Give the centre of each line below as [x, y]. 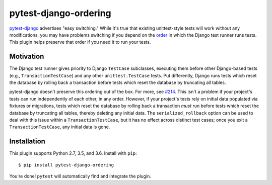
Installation [27, 142]
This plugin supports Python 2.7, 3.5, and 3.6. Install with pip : [73, 153]
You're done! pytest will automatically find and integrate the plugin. [80, 176]
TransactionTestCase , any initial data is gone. [60, 127]
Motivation [27, 57]
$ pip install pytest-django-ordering [66, 165]
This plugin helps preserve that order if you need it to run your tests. [80, 42]
